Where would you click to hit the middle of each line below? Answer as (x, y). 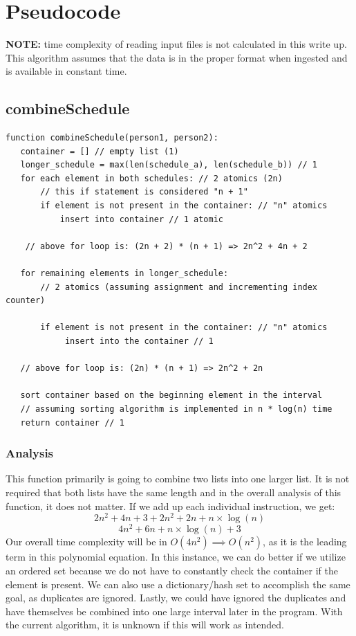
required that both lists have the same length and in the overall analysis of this (174, 492)
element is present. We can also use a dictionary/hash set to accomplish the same (178, 584)
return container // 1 (72, 423)
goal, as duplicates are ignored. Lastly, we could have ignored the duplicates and (176, 598)
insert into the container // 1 (139, 342)
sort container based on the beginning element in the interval (171, 396)
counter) (26, 301)
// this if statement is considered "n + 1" (144, 192)
